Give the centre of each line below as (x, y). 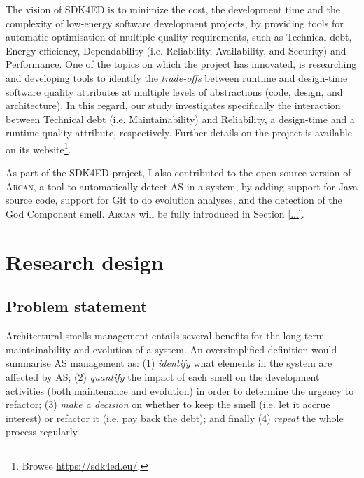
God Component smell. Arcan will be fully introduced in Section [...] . (155, 213)
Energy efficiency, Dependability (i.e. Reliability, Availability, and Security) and (176, 50)
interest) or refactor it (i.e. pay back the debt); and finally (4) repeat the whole (175, 417)
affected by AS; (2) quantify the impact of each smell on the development (163, 376)
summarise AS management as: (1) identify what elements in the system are (169, 363)
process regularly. (43, 431)
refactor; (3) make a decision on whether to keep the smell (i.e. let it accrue (168, 404)
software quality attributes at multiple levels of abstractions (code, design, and (174, 91)
